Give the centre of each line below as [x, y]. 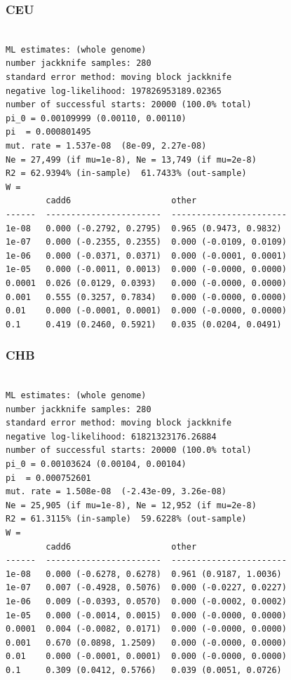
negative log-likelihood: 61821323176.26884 [111, 436]
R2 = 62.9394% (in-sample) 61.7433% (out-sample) [126, 174]
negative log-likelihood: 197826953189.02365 [114, 91]
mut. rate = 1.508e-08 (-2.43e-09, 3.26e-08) [116, 492]
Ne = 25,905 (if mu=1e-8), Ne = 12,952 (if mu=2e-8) [131, 505]
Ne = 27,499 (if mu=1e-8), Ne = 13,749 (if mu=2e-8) [131, 159]
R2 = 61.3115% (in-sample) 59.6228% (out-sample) [126, 519]
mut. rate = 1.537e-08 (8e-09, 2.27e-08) [106, 145]
